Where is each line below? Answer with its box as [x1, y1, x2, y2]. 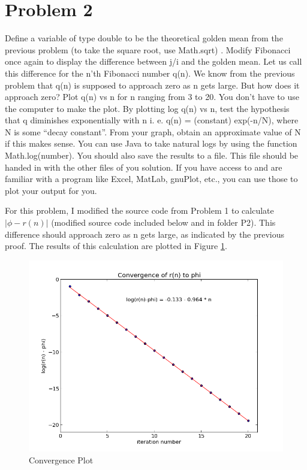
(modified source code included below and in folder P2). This [51, 216, 276, 229]
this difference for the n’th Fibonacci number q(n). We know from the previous [5, 66, 295, 79]
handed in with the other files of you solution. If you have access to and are [5, 160, 282, 173]
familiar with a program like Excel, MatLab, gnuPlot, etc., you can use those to [5, 172, 298, 185]
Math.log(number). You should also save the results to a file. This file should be [5, 149, 299, 162]
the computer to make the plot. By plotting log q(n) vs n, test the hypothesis [5, 102, 290, 114]
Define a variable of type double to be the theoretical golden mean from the [5, 32, 283, 44]
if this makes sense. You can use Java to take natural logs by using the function [5, 137, 297, 150]
